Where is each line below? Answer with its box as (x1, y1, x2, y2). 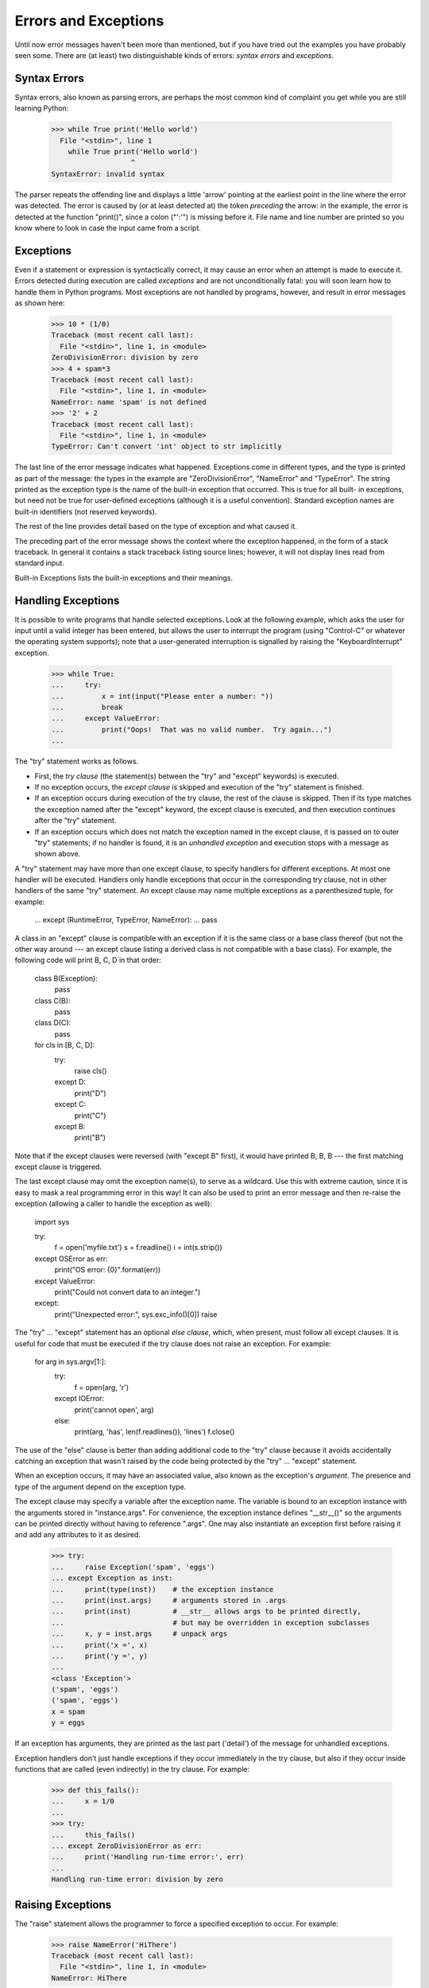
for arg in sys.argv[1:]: (34, 1357, 106, 1366)
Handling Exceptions (14, 593, 120, 608)
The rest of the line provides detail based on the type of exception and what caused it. (14, 522, 297, 531)
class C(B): (34, 996, 71, 1005)
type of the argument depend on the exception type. (14, 1481, 187, 1491)
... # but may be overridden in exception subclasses (51, 1618, 370, 1627)
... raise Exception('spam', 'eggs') (51, 1563, 215, 1571)
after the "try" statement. (34, 816, 117, 825)
